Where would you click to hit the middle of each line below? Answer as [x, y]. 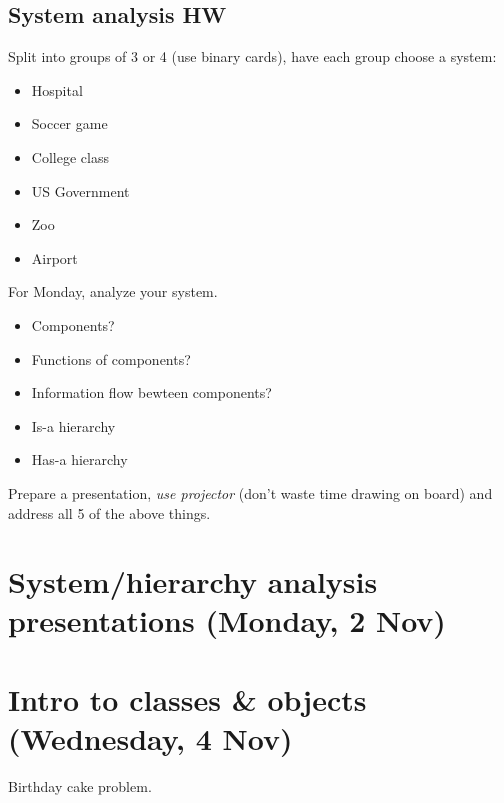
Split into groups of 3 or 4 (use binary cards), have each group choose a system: [252, 56]
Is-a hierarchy [73, 425]
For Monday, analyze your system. [113, 291]
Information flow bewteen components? [151, 392]
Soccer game [69, 123]
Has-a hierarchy [79, 459]
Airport [54, 257]
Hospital [57, 89]
